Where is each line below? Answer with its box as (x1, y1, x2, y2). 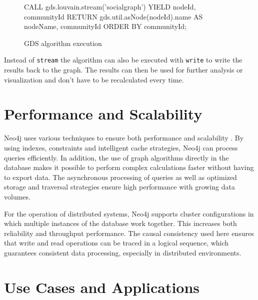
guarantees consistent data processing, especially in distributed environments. (4, 247, 241, 257)
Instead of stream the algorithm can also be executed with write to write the (4, 54, 242, 65)
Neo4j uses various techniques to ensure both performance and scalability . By (4, 132, 244, 143)
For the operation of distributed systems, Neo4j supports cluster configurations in (4, 208, 254, 218)
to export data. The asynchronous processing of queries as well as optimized (4, 171, 237, 182)
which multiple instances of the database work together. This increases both (4, 218, 237, 228)
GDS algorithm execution (24, 37, 102, 48)
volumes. (4, 191, 30, 201)
